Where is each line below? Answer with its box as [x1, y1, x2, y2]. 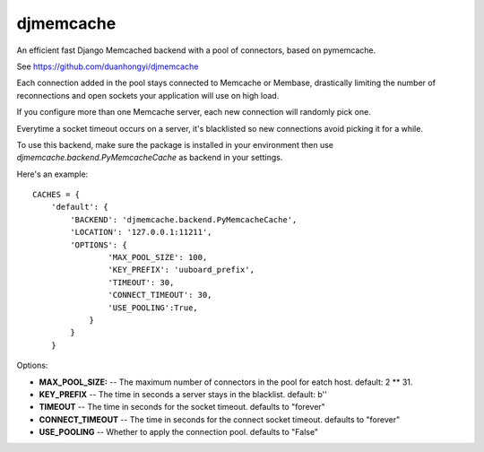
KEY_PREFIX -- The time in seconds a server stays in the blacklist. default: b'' [39, 388, 327, 399]
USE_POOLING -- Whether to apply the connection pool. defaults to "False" [39, 427, 318, 438]
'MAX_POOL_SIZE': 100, [108, 252, 208, 263]
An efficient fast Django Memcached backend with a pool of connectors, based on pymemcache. [16, 45, 376, 56]
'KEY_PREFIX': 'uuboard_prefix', [108, 265, 255, 275]
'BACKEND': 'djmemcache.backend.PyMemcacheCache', [70, 214, 298, 224]
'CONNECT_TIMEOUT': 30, [108, 290, 212, 300]
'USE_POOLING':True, [108, 302, 199, 313]
